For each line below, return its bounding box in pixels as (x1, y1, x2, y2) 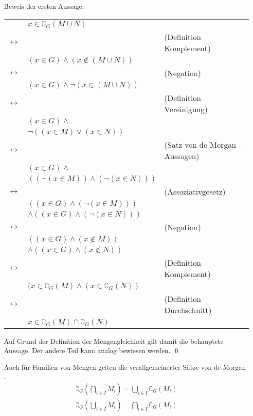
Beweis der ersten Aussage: (4, 1, 84, 11)
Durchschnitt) (164, 304, 212, 316)
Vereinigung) (164, 103, 208, 115)
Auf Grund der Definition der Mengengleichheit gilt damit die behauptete (4, 336, 224, 346)
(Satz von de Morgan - (164, 139, 241, 150)
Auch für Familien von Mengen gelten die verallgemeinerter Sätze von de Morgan (4, 361, 246, 372)
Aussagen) (164, 150, 199, 161)
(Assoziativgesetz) (164, 185, 226, 197)
